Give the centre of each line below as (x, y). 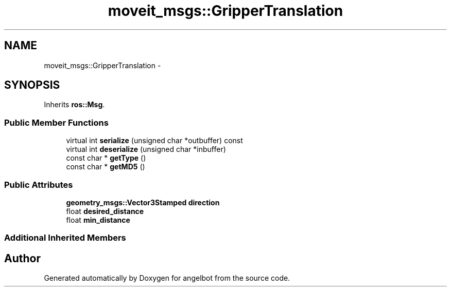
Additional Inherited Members (65, 238)
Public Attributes (39, 185)
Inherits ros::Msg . (74, 105)
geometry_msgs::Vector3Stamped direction (143, 202)
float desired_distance (105, 211)
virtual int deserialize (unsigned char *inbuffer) (146, 149)
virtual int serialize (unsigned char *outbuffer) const (154, 141)
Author (22, 258)
